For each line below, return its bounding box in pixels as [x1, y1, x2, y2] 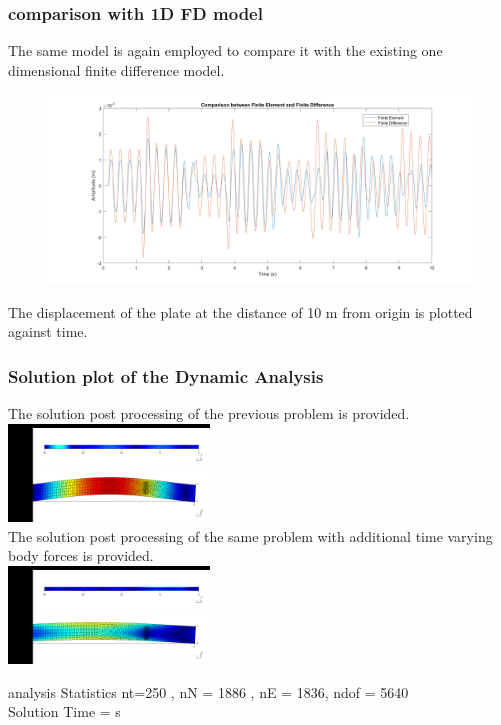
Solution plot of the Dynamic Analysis [8, 363, 324, 388]
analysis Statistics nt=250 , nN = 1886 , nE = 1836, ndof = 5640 [8, 681, 409, 702]
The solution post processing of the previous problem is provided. [8, 403, 410, 424]
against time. [8, 321, 88, 342]
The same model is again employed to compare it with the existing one [8, 40, 443, 61]
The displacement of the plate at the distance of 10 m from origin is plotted [8, 301, 473, 322]
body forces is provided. [8, 545, 154, 566]
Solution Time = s [8, 701, 121, 722]
